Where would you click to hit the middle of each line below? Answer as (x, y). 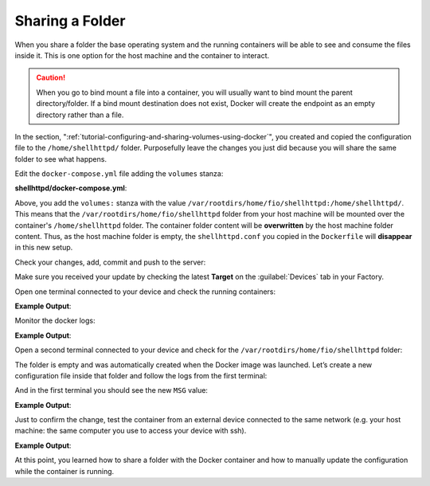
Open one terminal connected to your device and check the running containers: (145, 292)
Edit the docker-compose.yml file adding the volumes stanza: (119, 174)
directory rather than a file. (80, 115)
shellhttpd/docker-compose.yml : (71, 188)
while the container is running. (64, 471)
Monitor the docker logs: (55, 321)
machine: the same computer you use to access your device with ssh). (131, 431)
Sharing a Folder (70, 21)
